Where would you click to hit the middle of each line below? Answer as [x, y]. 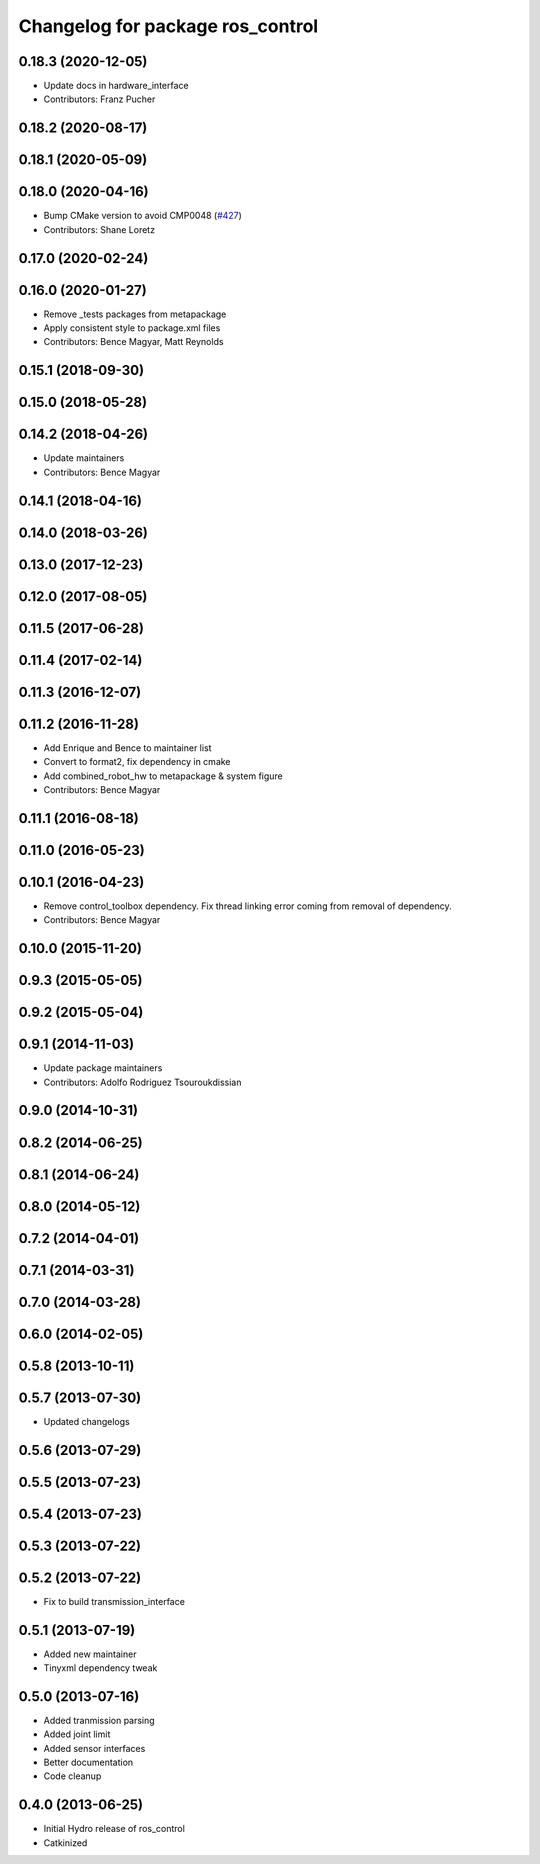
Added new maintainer [90, 1654]
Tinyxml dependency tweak [100, 1667]
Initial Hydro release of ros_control [114, 1829]
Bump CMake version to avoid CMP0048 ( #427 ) [142, 216]
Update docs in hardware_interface [116, 86]
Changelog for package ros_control [168, 26]
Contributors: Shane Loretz [99, 229]
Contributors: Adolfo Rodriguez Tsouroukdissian [142, 1082]
